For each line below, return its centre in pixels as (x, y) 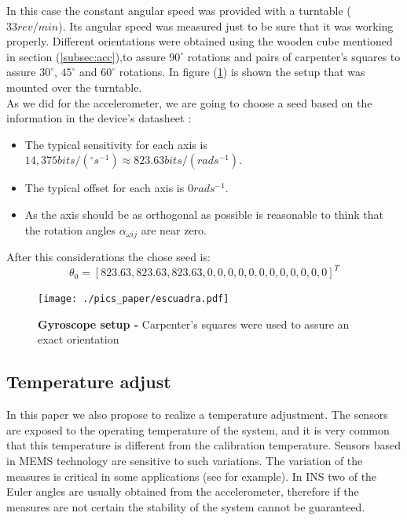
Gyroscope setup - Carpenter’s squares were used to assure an (194, 324)
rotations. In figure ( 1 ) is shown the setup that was (242, 72)
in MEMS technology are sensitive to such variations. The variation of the (185, 460)
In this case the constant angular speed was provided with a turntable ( (179, 10)
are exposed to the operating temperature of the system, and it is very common (198, 429)
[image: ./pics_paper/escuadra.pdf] (134, 299)
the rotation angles (70, 229)
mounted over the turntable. (74, 87)
